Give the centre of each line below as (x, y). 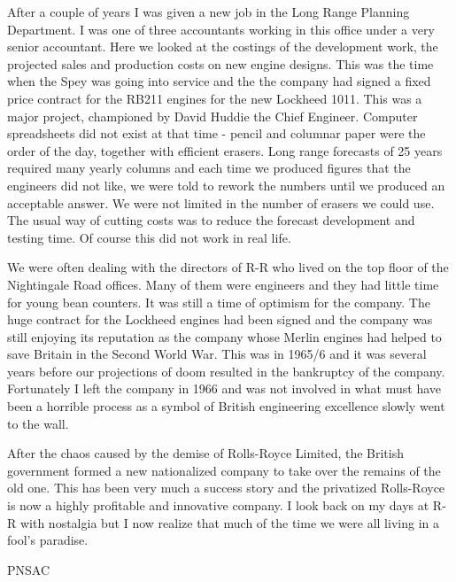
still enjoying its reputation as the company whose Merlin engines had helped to (224, 336)
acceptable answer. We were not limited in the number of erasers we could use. (221, 202)
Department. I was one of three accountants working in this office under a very (221, 29)
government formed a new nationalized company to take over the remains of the (224, 470)
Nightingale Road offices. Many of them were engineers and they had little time (223, 284)
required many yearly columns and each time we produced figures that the (209, 168)
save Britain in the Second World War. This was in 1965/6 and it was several (217, 354)
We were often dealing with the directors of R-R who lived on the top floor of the (228, 267)
